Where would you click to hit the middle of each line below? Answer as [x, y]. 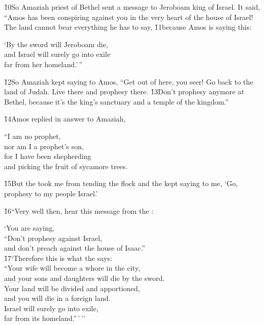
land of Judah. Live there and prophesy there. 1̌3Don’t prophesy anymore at [124, 92]
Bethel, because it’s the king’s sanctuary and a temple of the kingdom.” [116, 101]
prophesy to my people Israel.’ [51, 193]
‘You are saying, [29, 228]
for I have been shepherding [48, 156]
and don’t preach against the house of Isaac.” [75, 248]
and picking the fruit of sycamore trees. [66, 166]
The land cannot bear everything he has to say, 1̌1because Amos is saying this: [128, 27]
